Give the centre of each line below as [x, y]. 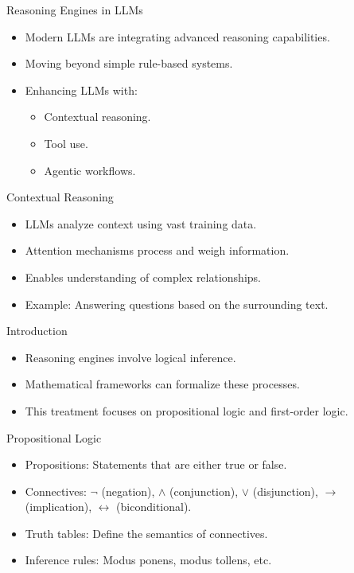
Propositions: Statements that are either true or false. [156, 464]
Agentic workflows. [90, 170]
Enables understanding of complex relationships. [143, 277]
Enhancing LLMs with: [81, 90]
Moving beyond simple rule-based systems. [129, 63]
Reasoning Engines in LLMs [75, 10]
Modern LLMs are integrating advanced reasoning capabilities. [177, 36]
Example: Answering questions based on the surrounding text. [177, 304]
